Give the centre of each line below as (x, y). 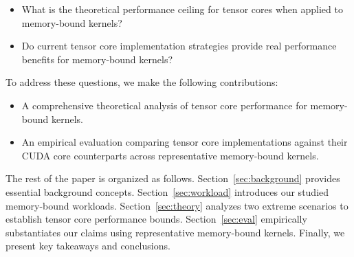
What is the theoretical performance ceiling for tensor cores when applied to (182, 9)
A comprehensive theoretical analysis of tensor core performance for (164, 105)
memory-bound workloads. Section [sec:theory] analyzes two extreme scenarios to (177, 205)
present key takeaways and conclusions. (88, 246)
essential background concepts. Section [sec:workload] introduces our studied (167, 191)
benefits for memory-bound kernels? (97, 59)
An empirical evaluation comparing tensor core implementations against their (185, 142)
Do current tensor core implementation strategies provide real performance (179, 46)
